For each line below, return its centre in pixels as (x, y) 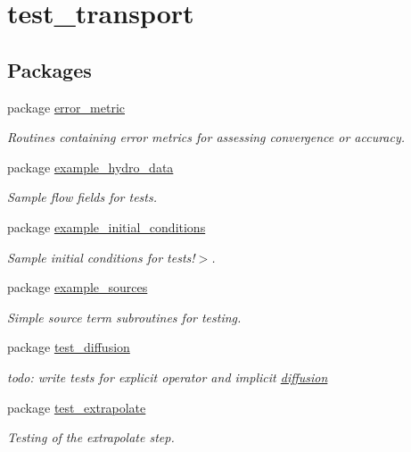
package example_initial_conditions (107, 226)
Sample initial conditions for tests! (101, 257)
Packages (49, 69)
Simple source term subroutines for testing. (124, 317)
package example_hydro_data (90, 167)
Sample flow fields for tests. (82, 197)
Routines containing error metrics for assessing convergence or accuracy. (206, 137)
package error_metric (66, 107)
